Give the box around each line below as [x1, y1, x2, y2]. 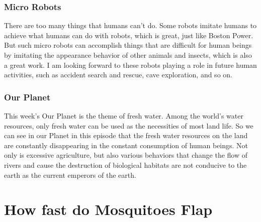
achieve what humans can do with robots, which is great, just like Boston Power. [4, 30, 253, 40]
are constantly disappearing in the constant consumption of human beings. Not [4, 140, 248, 150]
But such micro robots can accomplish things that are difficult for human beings [4, 40, 252, 50]
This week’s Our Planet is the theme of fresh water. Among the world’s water [4, 110, 243, 121]
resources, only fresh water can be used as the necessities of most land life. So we [4, 120, 253, 131]
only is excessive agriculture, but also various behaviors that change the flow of [4, 150, 247, 160]
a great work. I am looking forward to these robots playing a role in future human [4, 59, 257, 70]
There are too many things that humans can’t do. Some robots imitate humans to [4, 20, 257, 31]
